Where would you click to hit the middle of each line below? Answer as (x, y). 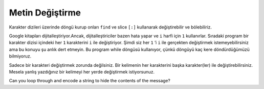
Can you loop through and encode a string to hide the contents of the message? (90, 81)
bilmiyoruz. (20, 56)
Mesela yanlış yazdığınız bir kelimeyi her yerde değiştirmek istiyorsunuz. (82, 72)
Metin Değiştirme (45, 13)
